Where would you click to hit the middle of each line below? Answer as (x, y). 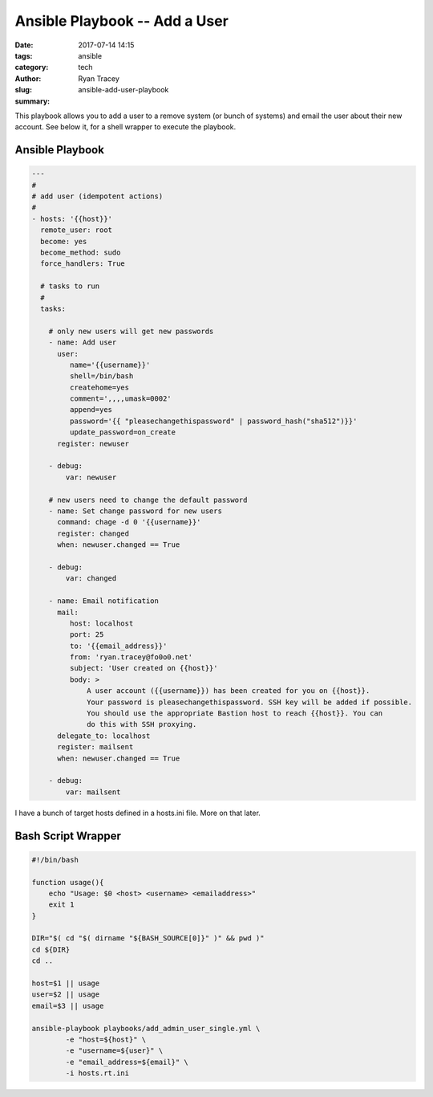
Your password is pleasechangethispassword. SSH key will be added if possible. (250, 702)
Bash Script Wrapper (68, 836)
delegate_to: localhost (104, 736)
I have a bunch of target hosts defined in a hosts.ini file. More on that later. (138, 813)
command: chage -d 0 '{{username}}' (129, 522)
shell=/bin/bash (101, 376)
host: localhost (101, 623)
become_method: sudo (81, 253)
